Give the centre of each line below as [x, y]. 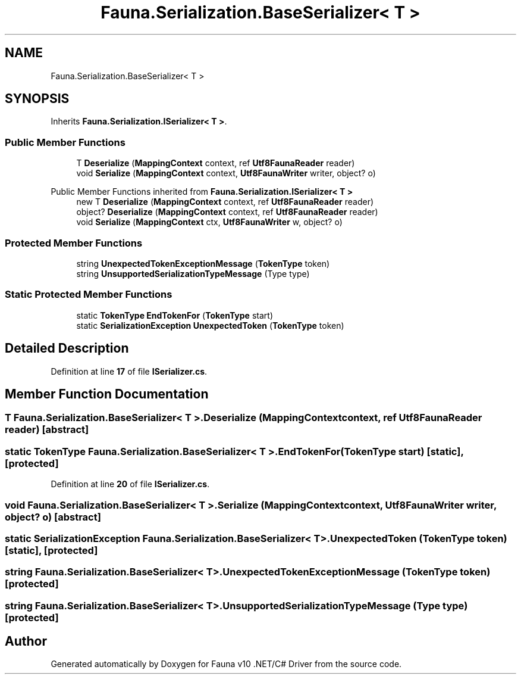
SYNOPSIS [37, 99]
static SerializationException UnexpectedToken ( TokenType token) [210, 325]
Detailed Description [67, 348]
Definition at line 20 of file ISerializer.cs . [130, 484]
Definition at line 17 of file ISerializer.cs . [129, 371]
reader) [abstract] [47, 430]
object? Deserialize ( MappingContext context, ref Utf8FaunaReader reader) [227, 212]
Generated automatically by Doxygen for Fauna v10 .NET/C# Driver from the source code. [226, 664]
